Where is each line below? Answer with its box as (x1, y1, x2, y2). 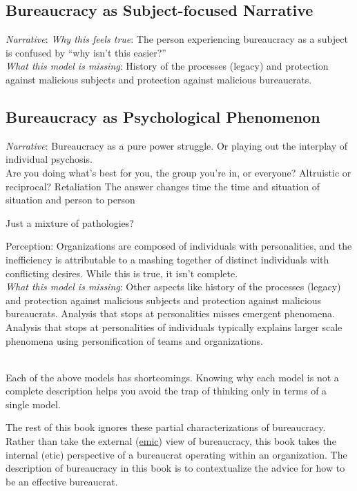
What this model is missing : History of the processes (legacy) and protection (6, 59, 329, 73)
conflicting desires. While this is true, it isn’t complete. (6, 265, 238, 280)
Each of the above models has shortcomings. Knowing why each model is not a (6, 370, 339, 384)
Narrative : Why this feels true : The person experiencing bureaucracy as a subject (6, 32, 348, 46)
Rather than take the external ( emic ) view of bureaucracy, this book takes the (6, 434, 336, 448)
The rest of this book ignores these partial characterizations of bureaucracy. (6, 420, 326, 434)
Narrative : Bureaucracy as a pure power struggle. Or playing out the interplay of (6, 138, 347, 152)
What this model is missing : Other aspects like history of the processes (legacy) (6, 279, 341, 294)
